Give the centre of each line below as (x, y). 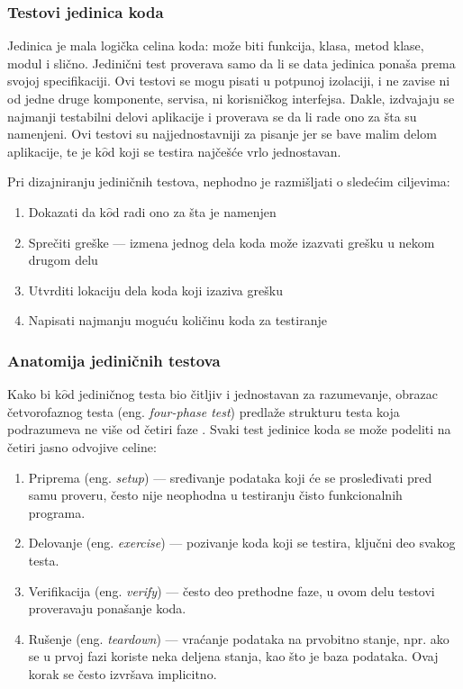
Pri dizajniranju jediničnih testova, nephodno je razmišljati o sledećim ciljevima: (229, 181)
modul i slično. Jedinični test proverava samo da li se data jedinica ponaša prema (231, 63)
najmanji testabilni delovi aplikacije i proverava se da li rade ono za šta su (212, 116)
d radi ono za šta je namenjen (194, 211)
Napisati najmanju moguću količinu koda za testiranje (177, 320)
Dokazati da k (67, 211)
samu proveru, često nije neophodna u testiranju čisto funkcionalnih (215, 495)
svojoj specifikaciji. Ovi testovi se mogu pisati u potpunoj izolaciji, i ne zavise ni (229, 81)
